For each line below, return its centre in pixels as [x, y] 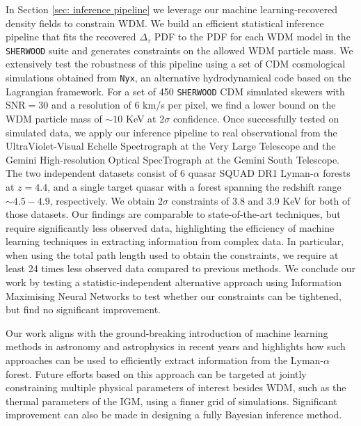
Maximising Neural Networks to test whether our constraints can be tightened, [174, 295]
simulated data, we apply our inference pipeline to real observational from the [171, 132]
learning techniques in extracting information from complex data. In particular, [175, 241]
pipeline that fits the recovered [71, 37]
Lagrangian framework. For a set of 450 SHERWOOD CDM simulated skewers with [175, 91]
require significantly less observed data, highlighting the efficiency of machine [170, 227]
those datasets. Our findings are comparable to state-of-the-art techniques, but [173, 214]
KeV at [141, 118]
